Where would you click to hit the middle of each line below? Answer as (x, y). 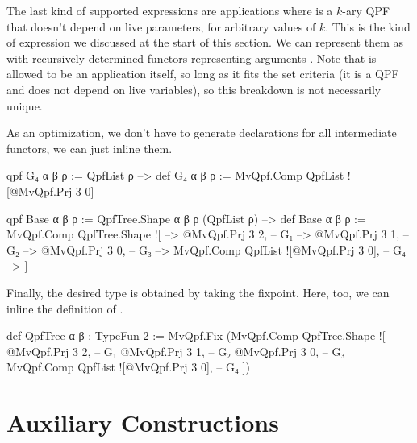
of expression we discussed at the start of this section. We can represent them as (205, 42)
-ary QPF (366, 10)
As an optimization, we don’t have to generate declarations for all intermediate (202, 132)
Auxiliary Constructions (143, 422)
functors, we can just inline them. (90, 148)
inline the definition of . (65, 308)
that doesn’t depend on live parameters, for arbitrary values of (161, 26)
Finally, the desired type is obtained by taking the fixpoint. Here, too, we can (198, 292)
